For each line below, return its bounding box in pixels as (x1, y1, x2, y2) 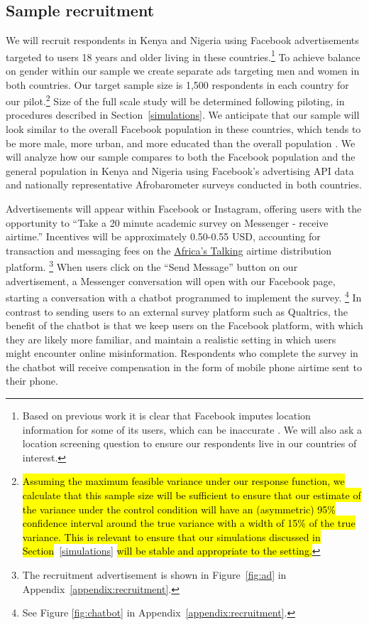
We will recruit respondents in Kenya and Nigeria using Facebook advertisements (6, 33, 359, 48)
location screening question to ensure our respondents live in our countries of (22, 436, 357, 451)
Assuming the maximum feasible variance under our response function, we (22, 474, 345, 488)
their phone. (6, 373, 58, 388)
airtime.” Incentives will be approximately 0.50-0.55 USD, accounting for (6, 229, 321, 244)
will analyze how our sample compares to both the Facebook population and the (6, 149, 356, 164)
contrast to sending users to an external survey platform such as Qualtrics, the (6, 304, 348, 319)
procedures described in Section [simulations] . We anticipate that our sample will (6, 107, 360, 122)
